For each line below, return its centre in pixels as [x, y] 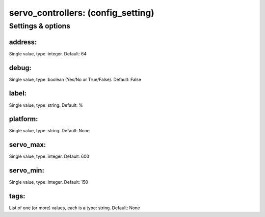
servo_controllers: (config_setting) [82, 13]
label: [18, 93]
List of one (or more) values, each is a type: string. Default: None [75, 208]
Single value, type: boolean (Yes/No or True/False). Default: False [75, 79]
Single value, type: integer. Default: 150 [49, 182]
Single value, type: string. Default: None [50, 131]
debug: [20, 68]
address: [23, 42]
